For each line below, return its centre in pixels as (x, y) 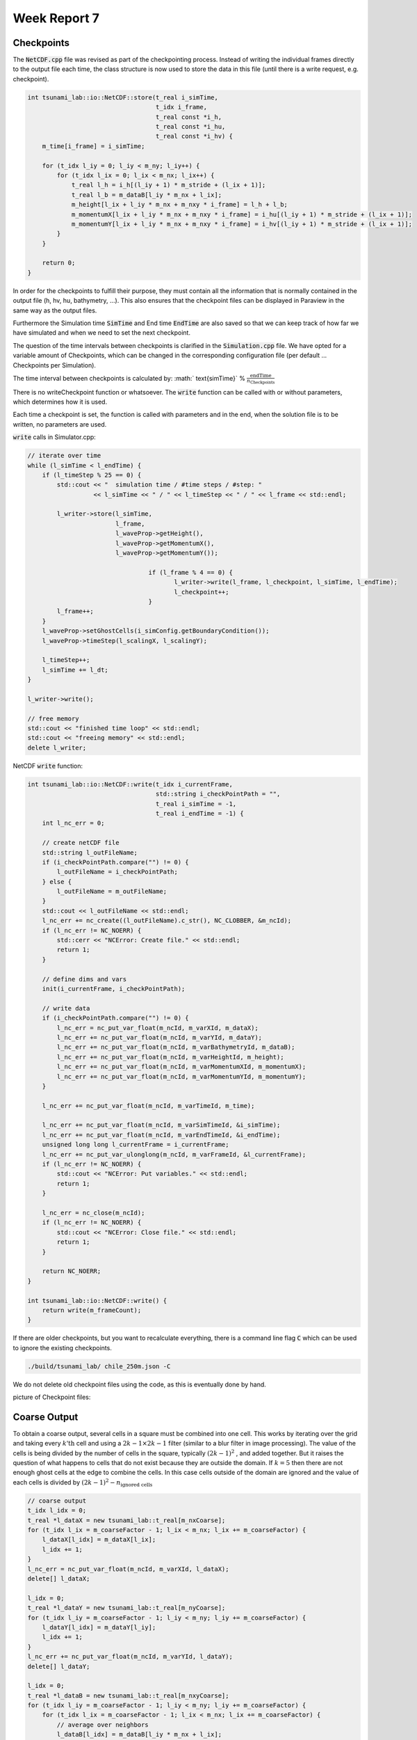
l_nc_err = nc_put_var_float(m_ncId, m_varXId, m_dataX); (157, 1028)
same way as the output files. (55, 310)
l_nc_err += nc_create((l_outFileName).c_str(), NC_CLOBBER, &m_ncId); (167, 921)
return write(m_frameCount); (92, 1310)
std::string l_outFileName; (90, 852)
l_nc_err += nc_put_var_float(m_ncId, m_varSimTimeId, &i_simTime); (161, 1125)
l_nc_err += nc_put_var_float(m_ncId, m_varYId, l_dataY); (130, 1657)
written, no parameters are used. (60, 424)
